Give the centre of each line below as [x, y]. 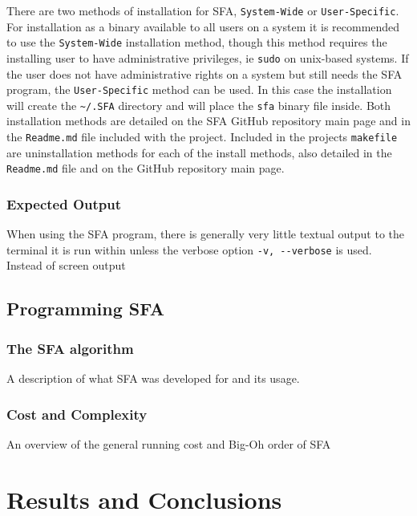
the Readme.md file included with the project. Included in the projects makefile [202, 137]
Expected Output [64, 203]
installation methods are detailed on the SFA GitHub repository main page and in [208, 121]
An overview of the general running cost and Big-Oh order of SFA [169, 443]
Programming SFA [85, 309]
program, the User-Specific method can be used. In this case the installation [199, 89]
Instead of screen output [66, 265]
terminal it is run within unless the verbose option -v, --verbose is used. [189, 249]
